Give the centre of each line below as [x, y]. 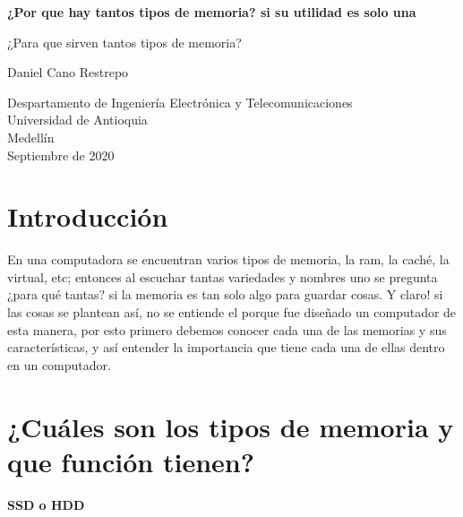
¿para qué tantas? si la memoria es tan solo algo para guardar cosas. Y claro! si [225, 294]
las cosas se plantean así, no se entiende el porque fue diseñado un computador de [232, 312]
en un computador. [59, 364]
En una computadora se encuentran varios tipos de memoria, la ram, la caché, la [228, 259]
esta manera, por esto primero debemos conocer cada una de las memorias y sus [227, 329]
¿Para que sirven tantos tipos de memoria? [124, 42]
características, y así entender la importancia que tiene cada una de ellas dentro [226, 347]
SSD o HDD [46, 504]
